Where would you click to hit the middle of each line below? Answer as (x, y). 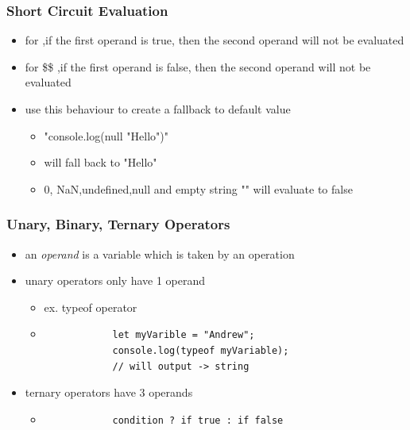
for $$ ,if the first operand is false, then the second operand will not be (198, 66)
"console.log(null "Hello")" (106, 135)
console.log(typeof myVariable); (201, 350)
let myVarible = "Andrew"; (184, 335)
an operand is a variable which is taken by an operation (160, 253)
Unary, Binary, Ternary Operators (118, 224)
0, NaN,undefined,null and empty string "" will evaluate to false (198, 188)
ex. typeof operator (91, 307)
